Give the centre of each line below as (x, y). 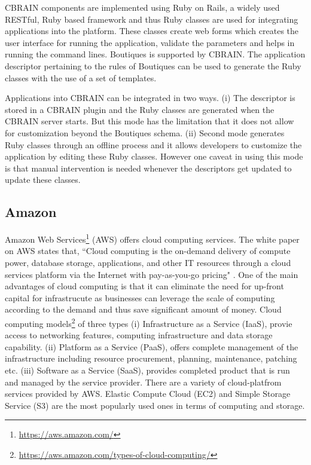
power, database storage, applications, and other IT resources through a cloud (148, 262)
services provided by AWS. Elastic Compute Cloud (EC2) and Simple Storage (148, 394)
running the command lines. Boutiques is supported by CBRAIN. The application (155, 54)
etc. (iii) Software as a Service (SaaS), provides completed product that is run (147, 370)
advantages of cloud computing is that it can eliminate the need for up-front (144, 286)
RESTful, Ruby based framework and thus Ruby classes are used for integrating (152, 19)
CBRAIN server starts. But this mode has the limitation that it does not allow (150, 121)
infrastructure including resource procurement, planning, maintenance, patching (151, 358)
